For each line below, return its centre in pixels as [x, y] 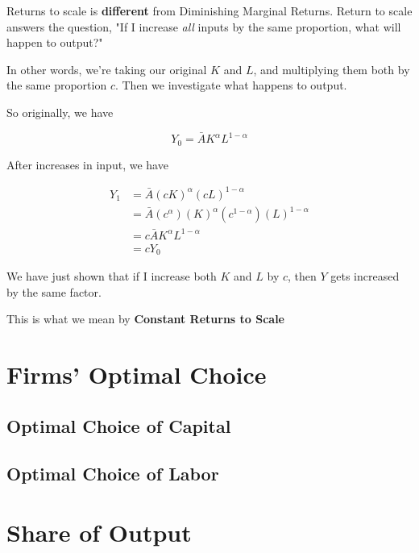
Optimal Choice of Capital [119, 425]
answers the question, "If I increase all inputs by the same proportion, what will [204, 26]
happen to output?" [55, 42]
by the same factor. [54, 291]
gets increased [365, 276]
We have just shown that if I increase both [112, 276]
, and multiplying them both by [332, 69]
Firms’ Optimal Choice [137, 374]
